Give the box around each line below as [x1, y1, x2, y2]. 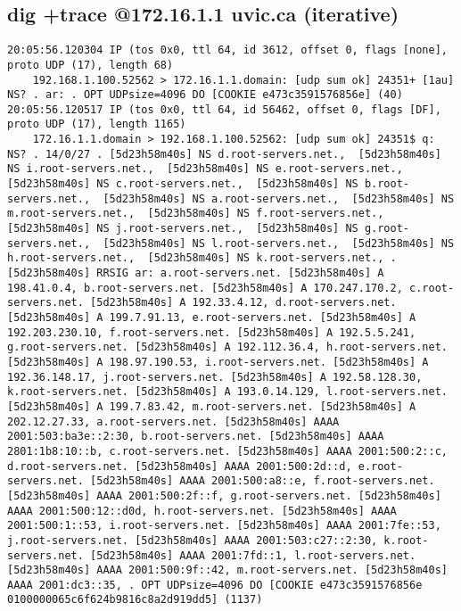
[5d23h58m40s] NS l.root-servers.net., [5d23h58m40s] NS [103, 236, 455, 250]
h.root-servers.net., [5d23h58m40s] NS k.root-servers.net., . [7, 252, 397, 265]
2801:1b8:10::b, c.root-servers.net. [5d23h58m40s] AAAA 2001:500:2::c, [7, 444, 448, 458]
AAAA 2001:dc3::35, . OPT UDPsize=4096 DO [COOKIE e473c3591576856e [7, 578, 423, 591]
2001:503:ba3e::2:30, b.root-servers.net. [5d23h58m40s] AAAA [7, 430, 384, 443]
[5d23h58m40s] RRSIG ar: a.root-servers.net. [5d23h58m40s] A [7, 267, 384, 280]
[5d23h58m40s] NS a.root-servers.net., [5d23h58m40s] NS [103, 192, 455, 205]
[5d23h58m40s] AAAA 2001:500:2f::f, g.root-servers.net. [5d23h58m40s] [7, 489, 441, 502]
